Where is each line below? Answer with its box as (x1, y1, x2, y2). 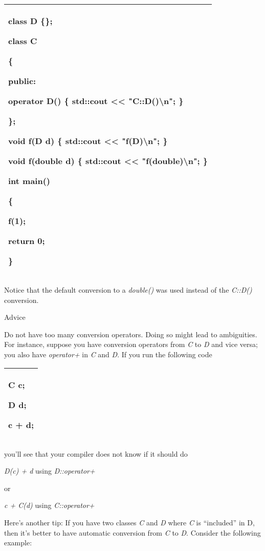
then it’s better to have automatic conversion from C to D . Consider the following (4, 527, 261, 538)
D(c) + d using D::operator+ (4, 465, 95, 476)
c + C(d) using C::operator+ (4, 500, 95, 511)
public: (8, 75, 36, 87)
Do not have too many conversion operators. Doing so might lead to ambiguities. (4, 329, 257, 339)
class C (8, 35, 37, 47)
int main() (8, 175, 51, 187)
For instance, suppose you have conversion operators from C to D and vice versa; (4, 339, 258, 350)
